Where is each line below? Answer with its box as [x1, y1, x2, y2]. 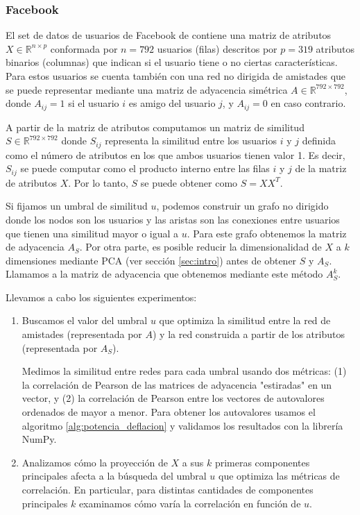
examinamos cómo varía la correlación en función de [78, 496, 301, 510]
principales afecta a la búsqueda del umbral [22, 468, 207, 483]
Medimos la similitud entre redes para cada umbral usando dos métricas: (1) [22, 364, 347, 378]
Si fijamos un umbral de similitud [6, 199, 148, 213]
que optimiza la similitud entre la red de [159, 313, 331, 328]
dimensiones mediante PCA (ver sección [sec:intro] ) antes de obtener [6, 253, 297, 267]
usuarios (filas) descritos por [157, 41, 277, 56]
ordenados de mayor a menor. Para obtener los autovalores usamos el [22, 405, 316, 419]
